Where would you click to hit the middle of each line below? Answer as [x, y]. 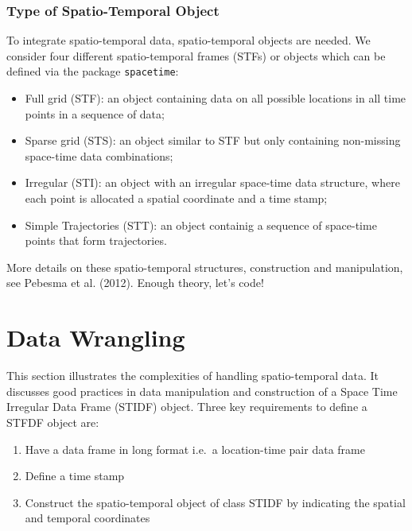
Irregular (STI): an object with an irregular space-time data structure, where [212, 182]
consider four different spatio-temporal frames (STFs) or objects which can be [196, 55]
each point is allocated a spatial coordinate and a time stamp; [176, 198]
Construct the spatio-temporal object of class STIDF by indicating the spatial [215, 502]
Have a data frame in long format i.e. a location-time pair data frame [195, 449]
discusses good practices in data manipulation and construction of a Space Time [202, 391]
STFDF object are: [53, 422]
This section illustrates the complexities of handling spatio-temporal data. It [192, 376]
